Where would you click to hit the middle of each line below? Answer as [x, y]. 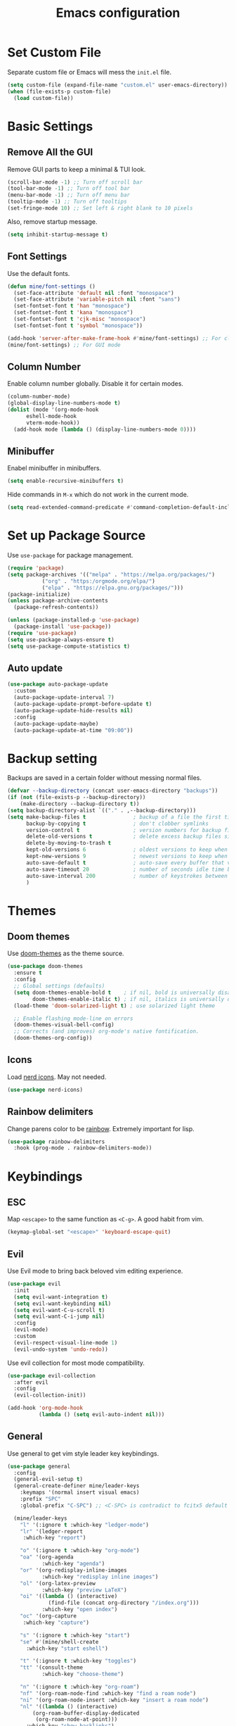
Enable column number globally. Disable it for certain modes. [96, 384]
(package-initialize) [39, 594]
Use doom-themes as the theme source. [66, 953]
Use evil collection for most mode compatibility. [76, 1363]
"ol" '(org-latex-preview [58, 1583]
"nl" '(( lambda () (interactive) [69, 1706]
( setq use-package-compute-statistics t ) [69, 646]
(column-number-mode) [39, 397]
